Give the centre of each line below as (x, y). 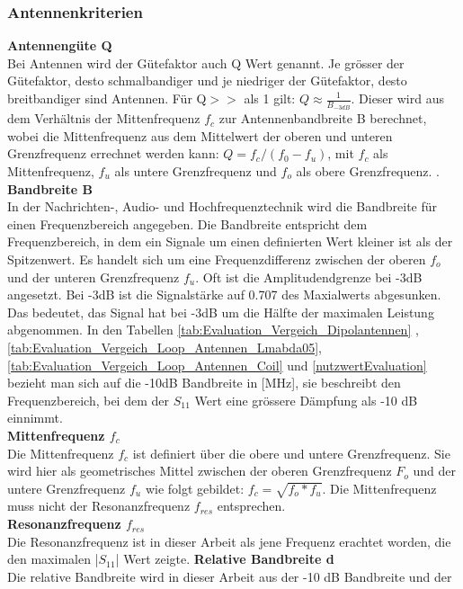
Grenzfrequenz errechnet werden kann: (113, 153)
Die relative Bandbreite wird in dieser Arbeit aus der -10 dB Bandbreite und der (230, 576)
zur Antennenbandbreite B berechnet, (323, 118)
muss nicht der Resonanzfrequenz (99, 506)
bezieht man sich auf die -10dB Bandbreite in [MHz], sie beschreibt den (204, 383)
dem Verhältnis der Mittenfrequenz (104, 118)
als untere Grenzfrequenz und (196, 171)
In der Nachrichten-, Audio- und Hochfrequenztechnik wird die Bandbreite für (223, 206)
